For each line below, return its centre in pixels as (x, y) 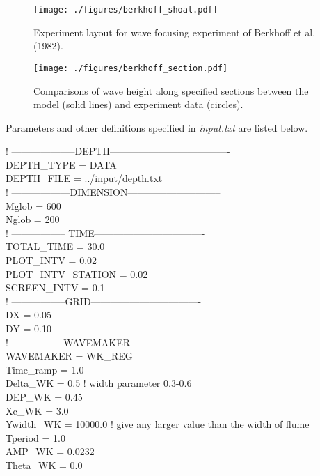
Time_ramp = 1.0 (45, 369)
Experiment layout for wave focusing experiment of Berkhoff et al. (175, 32)
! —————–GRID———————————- (104, 301)
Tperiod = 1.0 (36, 437)
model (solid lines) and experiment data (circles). (138, 104)
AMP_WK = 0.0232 (50, 451)
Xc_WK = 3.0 (37, 410)
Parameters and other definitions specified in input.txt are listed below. (157, 127)
